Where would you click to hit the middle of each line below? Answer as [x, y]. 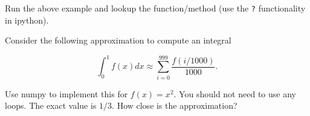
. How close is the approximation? [175, 105]
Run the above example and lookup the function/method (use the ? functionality [155, 8]
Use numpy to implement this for [66, 93]
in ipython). [27, 20]
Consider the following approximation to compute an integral [118, 40]
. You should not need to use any [235, 93]
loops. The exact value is [51, 105]
